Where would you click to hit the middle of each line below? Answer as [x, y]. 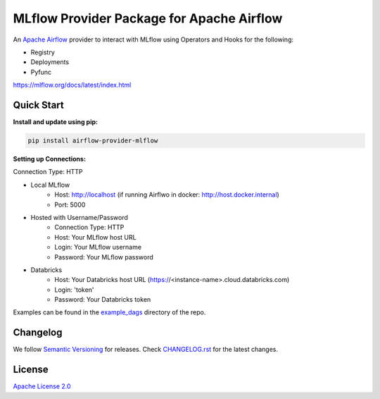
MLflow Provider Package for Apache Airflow [148, 18]
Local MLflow [50, 185]
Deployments [50, 62]
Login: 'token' [74, 290]
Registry [43, 52]
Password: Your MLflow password [104, 257]
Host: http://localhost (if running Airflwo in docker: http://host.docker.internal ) [167, 195]
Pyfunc [41, 72]
